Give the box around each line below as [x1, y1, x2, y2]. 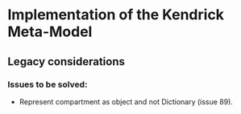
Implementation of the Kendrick [7, 6, 225, 24]
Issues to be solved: [7, 79, 88, 90]
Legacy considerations [7, 55, 126, 68]
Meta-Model [7, 22, 93, 41]
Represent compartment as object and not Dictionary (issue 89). [19, 96, 233, 106]
